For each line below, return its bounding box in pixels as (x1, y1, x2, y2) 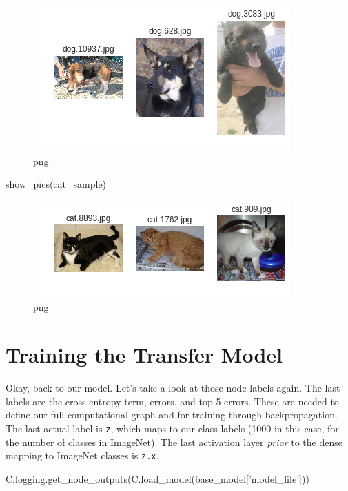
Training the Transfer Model (6, 340, 283, 369)
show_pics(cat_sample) (6, 177, 107, 191)
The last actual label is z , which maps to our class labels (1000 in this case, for (6, 421, 339, 435)
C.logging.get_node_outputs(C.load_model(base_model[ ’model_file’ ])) (6, 471, 309, 485)
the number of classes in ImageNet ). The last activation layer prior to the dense (6, 434, 342, 449)
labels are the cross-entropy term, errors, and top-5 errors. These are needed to (6, 394, 339, 408)
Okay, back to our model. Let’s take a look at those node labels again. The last (6, 381, 340, 395)
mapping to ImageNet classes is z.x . (6, 448, 159, 463)
